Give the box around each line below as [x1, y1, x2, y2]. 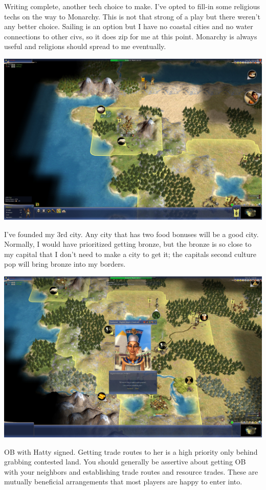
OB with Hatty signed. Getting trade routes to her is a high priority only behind [4, 446, 258, 457]
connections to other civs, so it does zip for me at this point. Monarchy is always [4, 31, 257, 41]
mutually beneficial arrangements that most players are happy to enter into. [4, 476, 242, 487]
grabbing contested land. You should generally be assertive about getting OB [4, 456, 246, 467]
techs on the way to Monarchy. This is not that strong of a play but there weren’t [4, 11, 260, 21]
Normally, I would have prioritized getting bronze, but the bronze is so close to [4, 239, 252, 249]
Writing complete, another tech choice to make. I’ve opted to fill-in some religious [4, 1, 260, 11]
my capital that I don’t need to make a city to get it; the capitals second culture [4, 248, 256, 259]
